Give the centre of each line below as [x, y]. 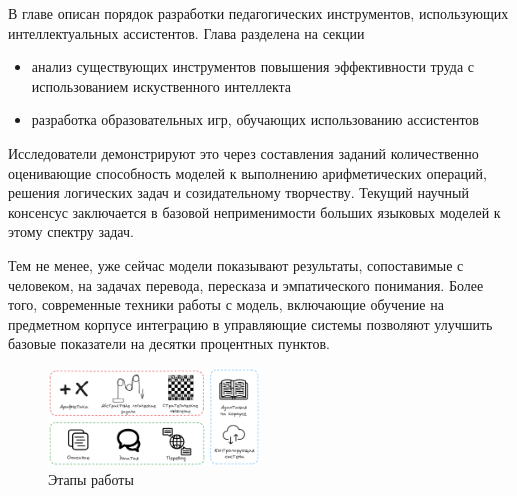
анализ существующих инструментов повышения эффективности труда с [253, 66]
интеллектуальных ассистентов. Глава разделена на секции [186, 32]
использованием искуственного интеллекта [161, 85]
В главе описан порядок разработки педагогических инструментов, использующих [258, 13]
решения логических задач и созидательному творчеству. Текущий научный [238, 192]
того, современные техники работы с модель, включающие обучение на [226, 304]
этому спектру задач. [71, 231]
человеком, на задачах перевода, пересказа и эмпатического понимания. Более [246, 284]
